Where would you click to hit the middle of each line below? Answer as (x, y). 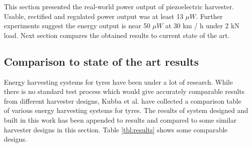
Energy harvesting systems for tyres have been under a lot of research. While (118, 82)
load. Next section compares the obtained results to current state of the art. (117, 35)
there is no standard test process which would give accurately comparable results (124, 91)
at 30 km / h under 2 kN (202, 26)
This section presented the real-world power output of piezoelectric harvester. (119, 6)
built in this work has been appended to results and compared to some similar (120, 119)
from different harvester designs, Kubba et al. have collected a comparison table (123, 101)
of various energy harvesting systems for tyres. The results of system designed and (126, 110)
